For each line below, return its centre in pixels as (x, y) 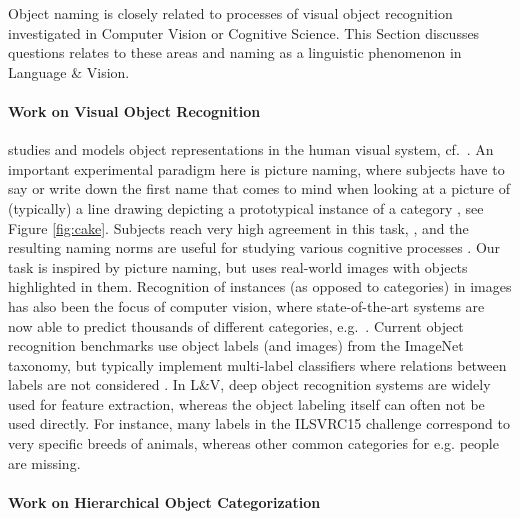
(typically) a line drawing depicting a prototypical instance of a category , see (246, 207)
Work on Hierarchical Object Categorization (164, 501)
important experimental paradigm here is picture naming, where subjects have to (256, 168)
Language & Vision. (69, 71)
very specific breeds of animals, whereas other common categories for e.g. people (253, 443)
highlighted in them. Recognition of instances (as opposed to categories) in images (260, 286)
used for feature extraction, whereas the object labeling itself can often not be (246, 403)
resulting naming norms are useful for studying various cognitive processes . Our (254, 247)
